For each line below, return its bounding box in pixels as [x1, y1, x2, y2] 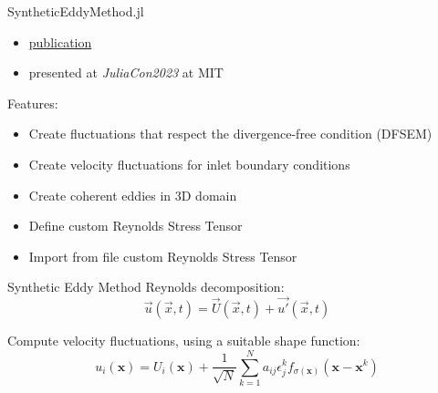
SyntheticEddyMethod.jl [7, 2, 144, 20]
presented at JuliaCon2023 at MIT [28, 63, 224, 82]
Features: [7, 93, 58, 112]
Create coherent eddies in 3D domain [28, 185, 237, 204]
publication [28, 32, 92, 51]
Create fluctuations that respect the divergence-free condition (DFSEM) [28, 124, 433, 143]
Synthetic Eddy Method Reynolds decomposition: [7, 277, 285, 296]
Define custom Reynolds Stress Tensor [28, 216, 243, 235]
